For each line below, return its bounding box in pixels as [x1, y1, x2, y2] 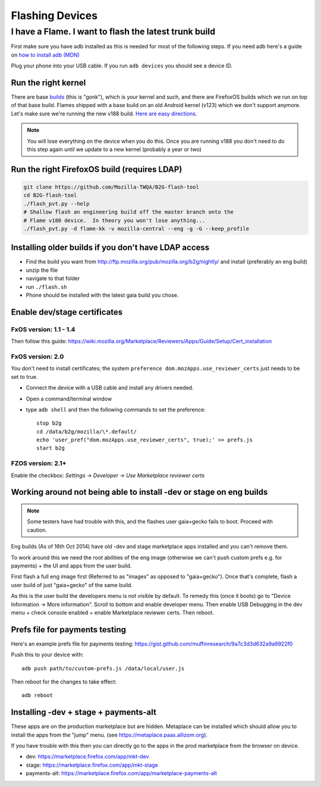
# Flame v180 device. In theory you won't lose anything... [23, 217, 206, 224]
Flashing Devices [11, 9, 98, 22]
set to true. [11, 373, 38, 380]
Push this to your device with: [11, 651, 84, 659]
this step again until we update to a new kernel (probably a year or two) [27, 146, 202, 153]
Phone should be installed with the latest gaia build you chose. [26, 291, 179, 299]
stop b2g [36, 420, 62, 427]
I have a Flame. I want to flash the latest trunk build [11, 26, 216, 37]
